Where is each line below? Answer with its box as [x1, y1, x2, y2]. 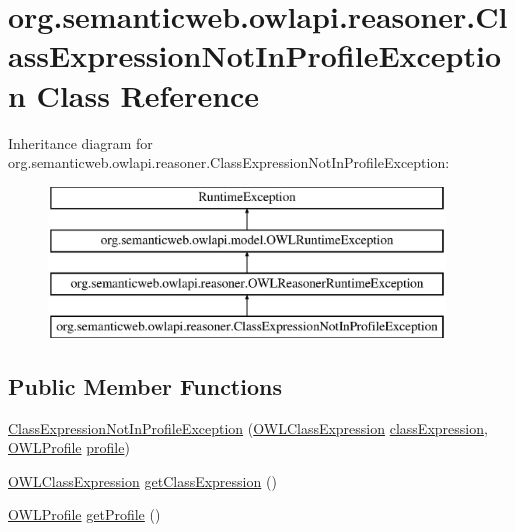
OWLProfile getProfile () [8, 504, 161, 525]
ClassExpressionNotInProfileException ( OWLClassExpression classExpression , [8, 417, 488, 438]
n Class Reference [8, 74, 260, 115]
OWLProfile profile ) [8, 437, 130, 458]
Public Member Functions [8, 370, 282, 401]
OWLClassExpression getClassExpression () [8, 470, 277, 491]
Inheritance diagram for [8, 132, 153, 153]
